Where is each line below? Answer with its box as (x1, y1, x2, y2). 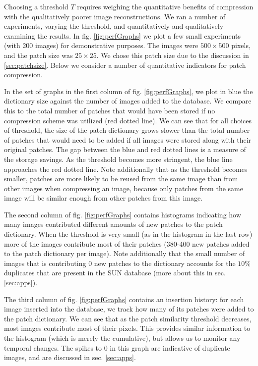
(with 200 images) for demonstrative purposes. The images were (4, 40, 198, 51)
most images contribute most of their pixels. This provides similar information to (4, 323, 251, 333)
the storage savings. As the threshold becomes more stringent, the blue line (4, 154, 233, 164)
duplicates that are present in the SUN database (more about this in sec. (4, 267, 226, 278)
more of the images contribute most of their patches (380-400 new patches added (4, 238, 250, 249)
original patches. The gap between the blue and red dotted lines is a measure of (4, 144, 246, 155)
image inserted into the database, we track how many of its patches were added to (4, 304, 254, 314)
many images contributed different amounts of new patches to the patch (4, 219, 223, 229)
